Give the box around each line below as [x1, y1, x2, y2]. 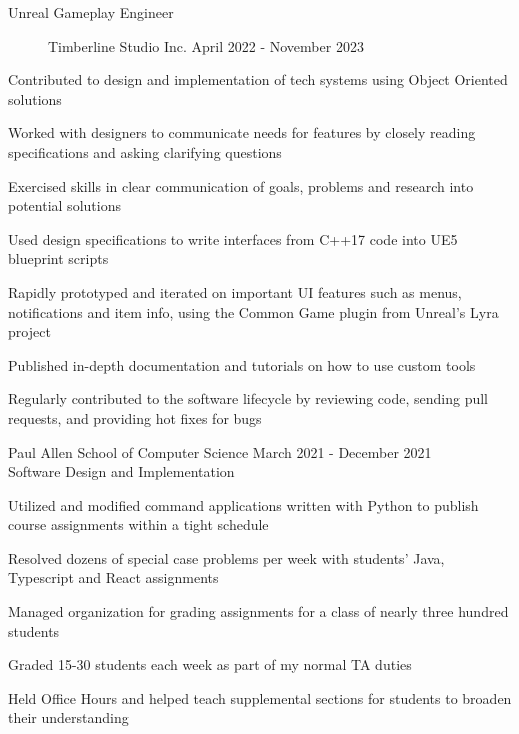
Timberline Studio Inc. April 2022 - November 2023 [48, 35, 364, 56]
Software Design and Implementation [8, 461, 235, 482]
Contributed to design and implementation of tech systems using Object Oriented [8, 69, 508, 90]
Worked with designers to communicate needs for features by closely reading [8, 122, 476, 143]
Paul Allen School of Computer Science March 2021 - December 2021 [8, 441, 432, 462]
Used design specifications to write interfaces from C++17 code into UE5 [8, 228, 458, 249]
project [8, 321, 51, 342]
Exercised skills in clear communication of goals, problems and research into [8, 175, 474, 196]
